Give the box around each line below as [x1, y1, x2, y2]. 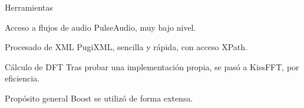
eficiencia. [5, 72, 40, 84]
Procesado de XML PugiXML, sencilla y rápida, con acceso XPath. [5, 41, 247, 53]
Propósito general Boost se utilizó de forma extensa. [5, 91, 193, 104]
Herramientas [5, 1, 53, 13]
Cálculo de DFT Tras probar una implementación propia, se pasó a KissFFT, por [5, 60, 299, 73]
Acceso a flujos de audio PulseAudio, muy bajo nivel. [5, 21, 196, 33]
